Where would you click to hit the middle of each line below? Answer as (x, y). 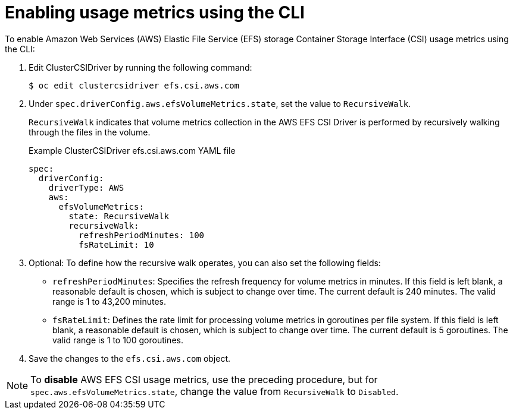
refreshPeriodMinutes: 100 (142, 235)
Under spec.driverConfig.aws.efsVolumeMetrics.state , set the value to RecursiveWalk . (220, 103)
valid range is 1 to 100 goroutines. (118, 340)
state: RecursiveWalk (119, 216)
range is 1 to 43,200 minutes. (109, 301)
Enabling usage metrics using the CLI (155, 12)
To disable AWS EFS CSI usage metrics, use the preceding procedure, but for (204, 379)
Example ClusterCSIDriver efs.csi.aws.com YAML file (132, 150)
